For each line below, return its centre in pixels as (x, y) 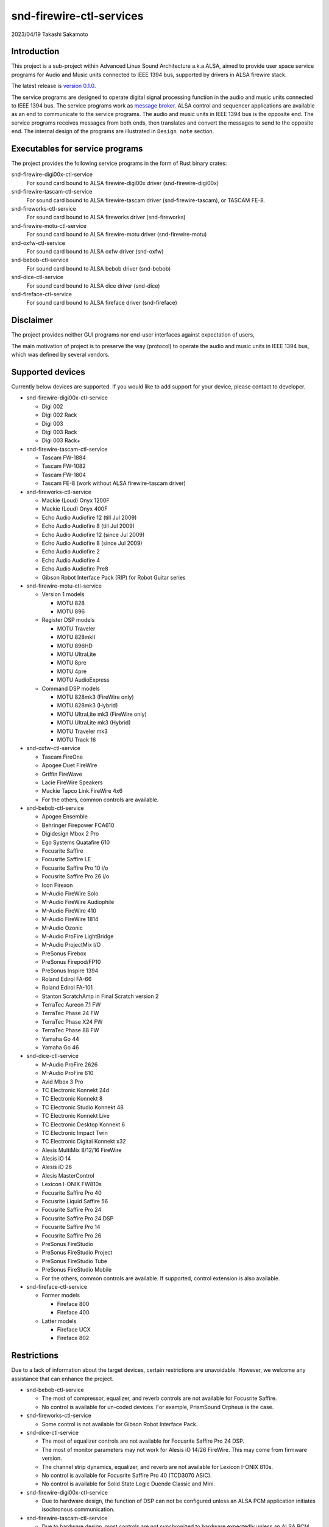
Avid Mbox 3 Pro (62, 1082)
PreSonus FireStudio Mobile (77, 1270)
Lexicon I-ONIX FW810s (72, 1184)
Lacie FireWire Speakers (72, 782)
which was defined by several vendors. (60, 355)
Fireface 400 (73, 1313)
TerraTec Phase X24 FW (72, 1022)
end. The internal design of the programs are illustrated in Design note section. (113, 131)
